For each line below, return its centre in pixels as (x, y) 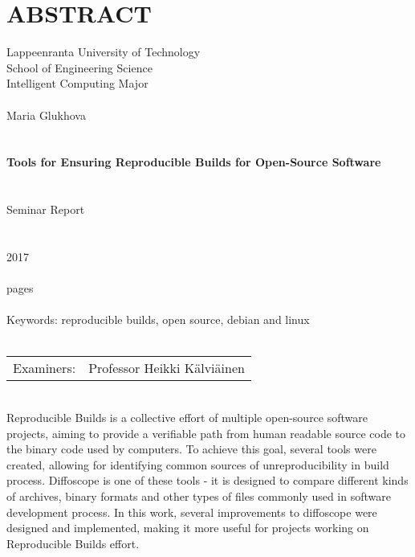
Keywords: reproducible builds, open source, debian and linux (158, 319)
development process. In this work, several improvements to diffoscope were (192, 512)
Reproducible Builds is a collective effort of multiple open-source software (187, 417)
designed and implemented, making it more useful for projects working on (188, 528)
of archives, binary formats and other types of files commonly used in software (199, 496)
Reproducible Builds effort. (73, 543)
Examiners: (45, 368)
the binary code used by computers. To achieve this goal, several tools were (191, 449)
